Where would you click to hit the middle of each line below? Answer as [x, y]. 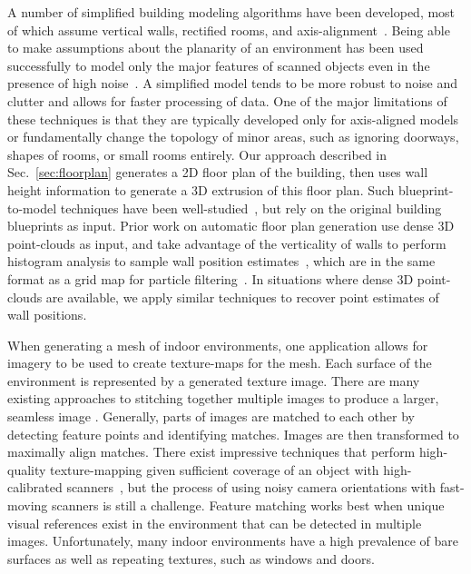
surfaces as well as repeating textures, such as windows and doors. [191, 558]
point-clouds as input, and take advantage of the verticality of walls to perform [227, 243]
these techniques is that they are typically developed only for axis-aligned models [233, 119]
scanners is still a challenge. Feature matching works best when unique [248, 505]
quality [27, 469]
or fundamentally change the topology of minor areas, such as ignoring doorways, [233, 137]
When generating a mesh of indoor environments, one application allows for [218, 345]
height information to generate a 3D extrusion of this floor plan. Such [201, 189]
